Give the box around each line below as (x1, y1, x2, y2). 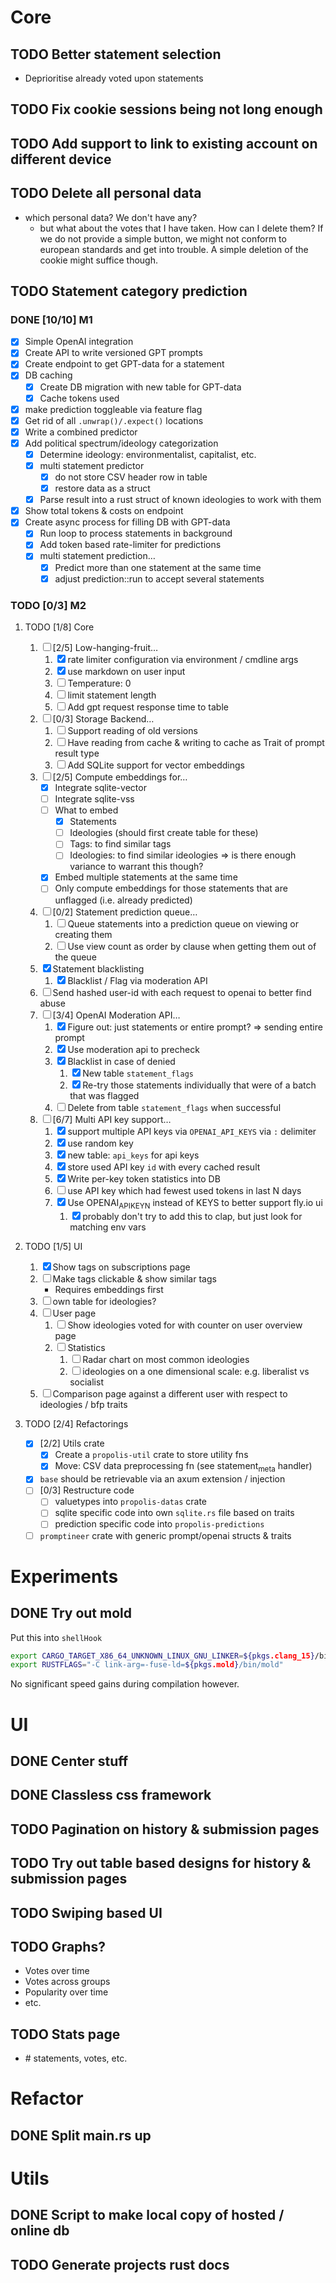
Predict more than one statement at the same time (54, 561, 262, 573)
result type (54, 747, 100, 759)
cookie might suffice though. (39, 254, 158, 266)
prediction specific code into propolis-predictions (54, 1518, 265, 1530)
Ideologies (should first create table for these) (69, 827, 259, 839)
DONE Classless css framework (10, 1787, 212, 1804)
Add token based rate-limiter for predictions (39, 539, 222, 551)
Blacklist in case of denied (67, 1055, 176, 1067)
